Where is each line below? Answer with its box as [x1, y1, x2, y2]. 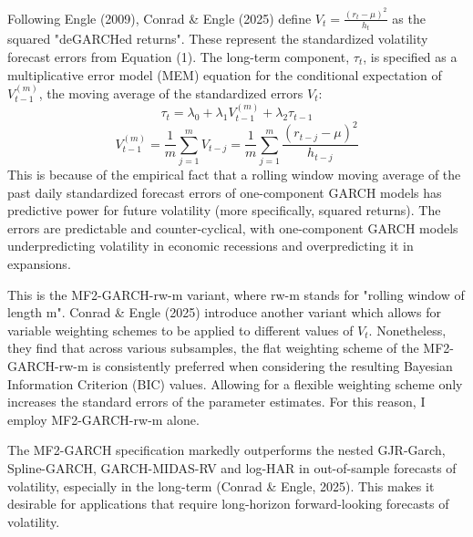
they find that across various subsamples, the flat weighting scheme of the [7, 338, 419, 357]
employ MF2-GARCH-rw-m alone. [7, 409, 200, 429]
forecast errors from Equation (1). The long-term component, [7, 46, 350, 66]
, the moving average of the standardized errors [38, 83, 303, 102]
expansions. [7, 254, 71, 273]
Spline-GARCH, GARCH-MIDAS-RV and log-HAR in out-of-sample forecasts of [7, 458, 457, 477]
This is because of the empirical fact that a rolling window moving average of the [7, 165, 461, 184]
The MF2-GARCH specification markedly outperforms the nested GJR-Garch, [7, 440, 446, 460]
